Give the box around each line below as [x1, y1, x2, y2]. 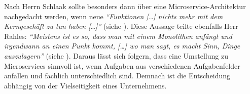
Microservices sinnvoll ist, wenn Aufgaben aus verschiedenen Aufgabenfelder [4, 60, 240, 71]
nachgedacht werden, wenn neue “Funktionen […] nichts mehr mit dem [4, 11, 223, 21]
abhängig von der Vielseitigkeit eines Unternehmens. [4, 80, 167, 90]
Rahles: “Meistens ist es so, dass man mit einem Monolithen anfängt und [4, 30, 232, 41]
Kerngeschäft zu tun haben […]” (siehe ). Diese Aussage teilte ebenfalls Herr [4, 21, 238, 31]
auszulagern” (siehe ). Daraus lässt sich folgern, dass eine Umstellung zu [4, 50, 228, 61]
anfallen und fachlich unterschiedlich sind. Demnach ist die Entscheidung [4, 70, 231, 81]
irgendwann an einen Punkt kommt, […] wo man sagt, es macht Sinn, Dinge [4, 40, 240, 51]
